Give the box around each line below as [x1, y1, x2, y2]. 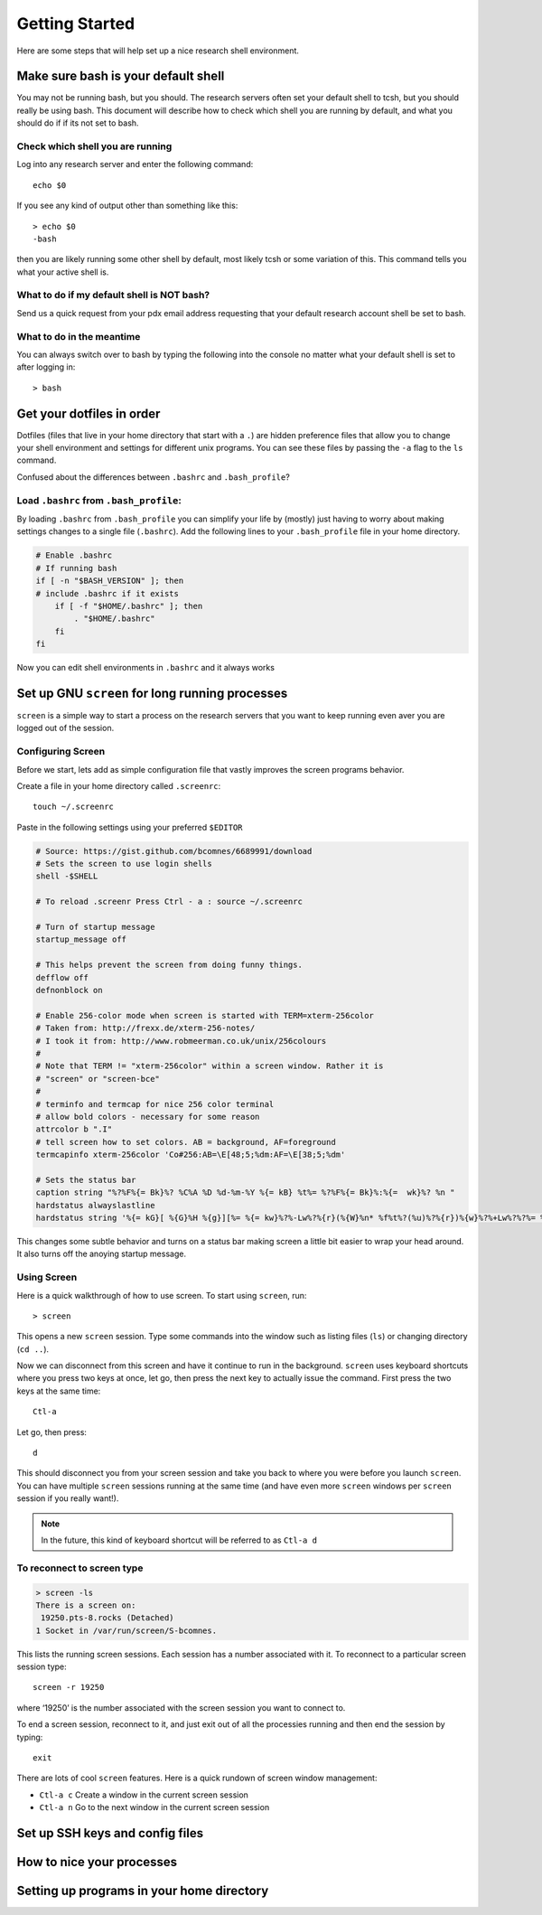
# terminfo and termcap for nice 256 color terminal [35, 1099, 275, 1109]
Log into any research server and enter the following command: [16, 159, 254, 170]
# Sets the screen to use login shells [35, 859, 212, 869]
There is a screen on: [35, 1600, 136, 1610]
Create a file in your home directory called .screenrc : [16, 780, 221, 791]
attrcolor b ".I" [35, 1124, 113, 1134]
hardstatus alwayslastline [35, 1200, 155, 1210]
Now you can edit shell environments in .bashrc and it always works [16, 662, 276, 673]
